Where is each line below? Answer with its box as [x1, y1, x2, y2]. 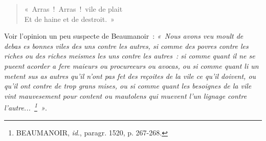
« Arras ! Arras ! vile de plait [24, 4, 123, 14]
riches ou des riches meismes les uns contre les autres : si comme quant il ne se [4, 50, 255, 61]
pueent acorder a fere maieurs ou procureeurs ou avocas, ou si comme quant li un [4, 60, 259, 71]
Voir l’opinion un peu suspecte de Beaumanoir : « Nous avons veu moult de [4, 31, 243, 41]
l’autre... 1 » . [4, 101, 47, 112]
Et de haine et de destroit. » [24, 13, 115, 24]
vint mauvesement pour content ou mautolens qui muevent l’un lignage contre [4, 90, 247, 101]
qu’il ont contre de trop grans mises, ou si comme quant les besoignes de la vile [4, 80, 252, 91]
